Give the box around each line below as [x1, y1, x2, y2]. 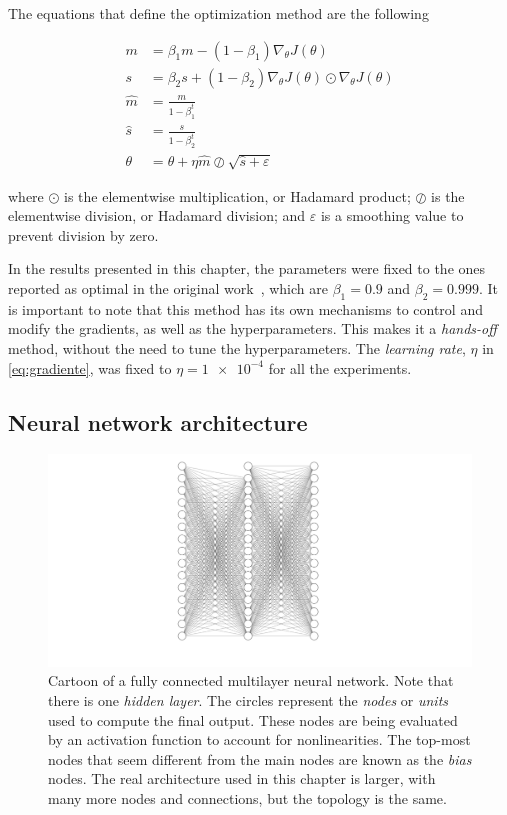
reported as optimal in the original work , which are [8, 278, 328, 299]
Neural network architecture [8, 406, 308, 437]
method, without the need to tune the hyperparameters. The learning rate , [8, 338, 466, 359]
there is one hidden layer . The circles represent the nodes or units [48, 690, 449, 711]
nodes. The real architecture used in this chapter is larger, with [48, 768, 436, 789]
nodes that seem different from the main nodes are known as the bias [48, 748, 472, 769]
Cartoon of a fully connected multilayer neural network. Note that [48, 670, 454, 691]
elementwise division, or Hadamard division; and [8, 205, 306, 226]
